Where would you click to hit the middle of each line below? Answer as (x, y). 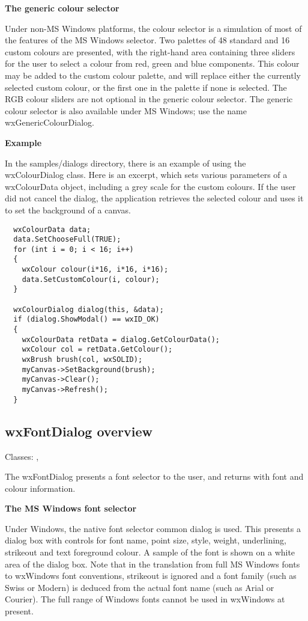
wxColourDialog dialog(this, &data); (89, 309)
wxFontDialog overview (79, 431)
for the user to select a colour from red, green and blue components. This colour (152, 63)
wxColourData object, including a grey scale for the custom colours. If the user (150, 186)
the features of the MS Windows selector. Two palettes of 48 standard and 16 (147, 40)
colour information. (40, 488)
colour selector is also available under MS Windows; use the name (126, 110)
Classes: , (22, 456)
